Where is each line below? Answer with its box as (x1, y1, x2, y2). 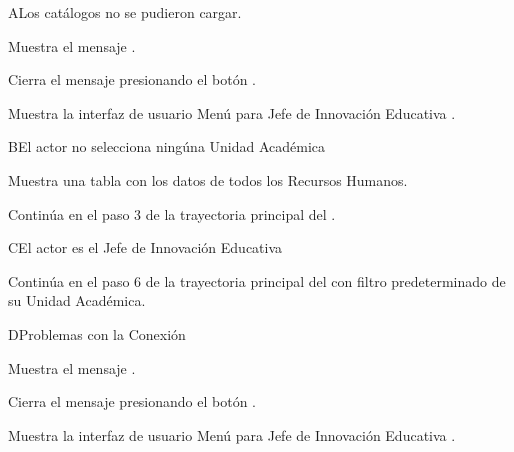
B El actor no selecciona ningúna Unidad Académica (8, 136, 326, 157)
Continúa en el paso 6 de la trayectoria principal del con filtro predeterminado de (8, 270, 506, 291)
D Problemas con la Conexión (8, 323, 186, 344)
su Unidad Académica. (8, 290, 146, 311)
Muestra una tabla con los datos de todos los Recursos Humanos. (8, 169, 408, 190)
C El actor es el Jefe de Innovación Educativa (8, 237, 283, 258)
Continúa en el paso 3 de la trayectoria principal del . (8, 203, 336, 224)
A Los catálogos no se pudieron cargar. (8, 2, 242, 22)
